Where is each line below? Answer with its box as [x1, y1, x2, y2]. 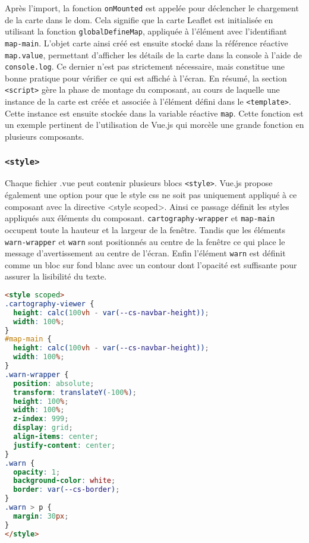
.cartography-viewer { [5, 299, 94, 308]
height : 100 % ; [13, 397, 69, 406]
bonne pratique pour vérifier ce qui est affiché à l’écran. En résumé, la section [5, 71, 287, 84]
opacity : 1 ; [13, 467, 61, 476]
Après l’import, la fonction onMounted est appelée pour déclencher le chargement [5, 2, 299, 14]
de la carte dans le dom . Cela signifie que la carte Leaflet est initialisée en [5, 13, 273, 26]
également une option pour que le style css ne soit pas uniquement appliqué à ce [5, 189, 297, 201]
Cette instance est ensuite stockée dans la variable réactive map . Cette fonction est [5, 106, 304, 119]
